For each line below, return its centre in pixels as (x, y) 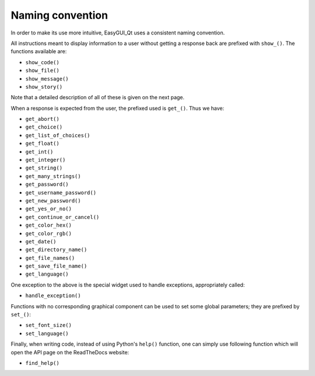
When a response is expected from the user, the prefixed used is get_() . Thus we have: (118, 108)
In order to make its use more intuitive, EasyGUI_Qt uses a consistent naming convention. (118, 33)
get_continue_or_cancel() (62, 217)
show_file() (42, 71)
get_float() (42, 144)
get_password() (47, 184)
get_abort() (42, 119)
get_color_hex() (49, 225)
